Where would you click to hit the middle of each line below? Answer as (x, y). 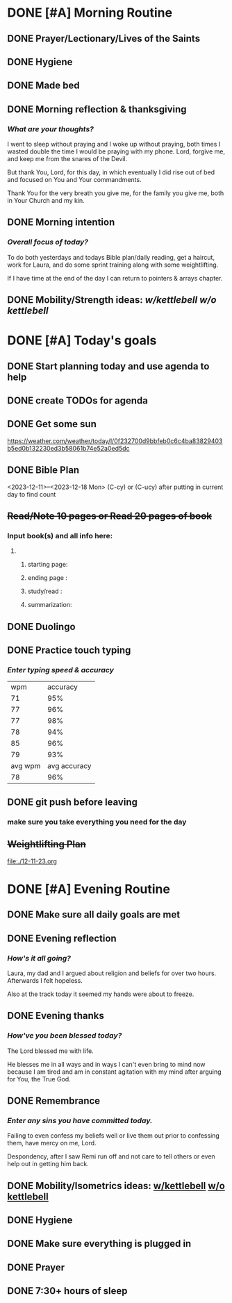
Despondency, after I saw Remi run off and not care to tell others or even (111, 1156)
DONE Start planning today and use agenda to (108, 366)
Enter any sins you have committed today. (80, 1120)
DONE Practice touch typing (69, 650)
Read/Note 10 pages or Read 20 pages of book (109, 516)
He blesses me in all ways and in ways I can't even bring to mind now (107, 1064)
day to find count (32, 494)
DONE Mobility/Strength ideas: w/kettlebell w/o (112, 300)
